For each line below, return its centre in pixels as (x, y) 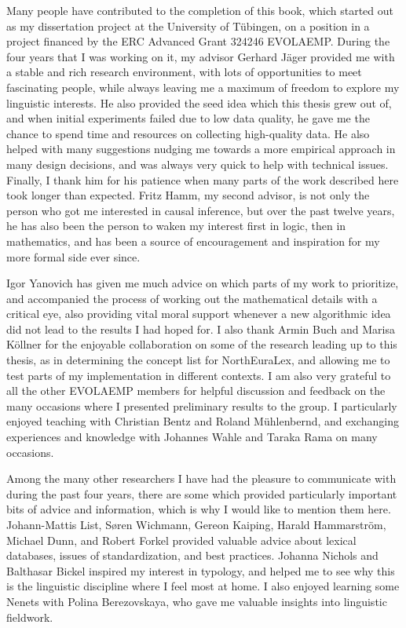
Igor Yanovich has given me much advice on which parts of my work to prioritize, (203, 283)
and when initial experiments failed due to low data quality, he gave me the (188, 118)
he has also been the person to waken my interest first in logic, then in (176, 226)
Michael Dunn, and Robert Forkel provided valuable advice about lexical (181, 540)
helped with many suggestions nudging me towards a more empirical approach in (201, 149)
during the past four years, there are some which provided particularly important (202, 493)
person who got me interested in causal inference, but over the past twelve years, (201, 210)
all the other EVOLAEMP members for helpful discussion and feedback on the (196, 391)
